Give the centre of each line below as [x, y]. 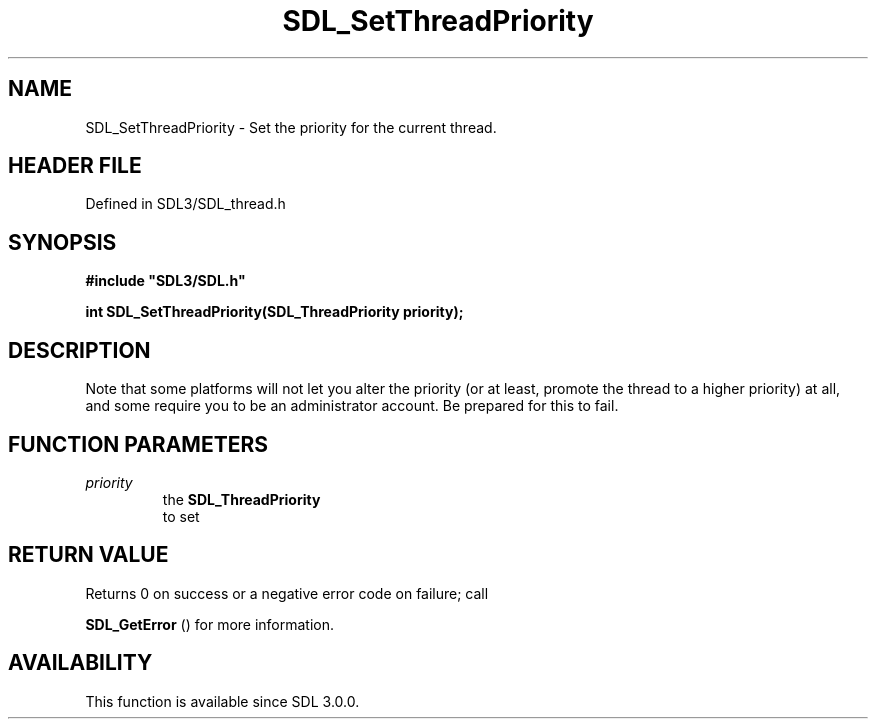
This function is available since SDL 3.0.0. [222, 701]
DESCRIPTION [79, 350]
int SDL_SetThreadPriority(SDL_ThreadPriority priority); [274, 312]
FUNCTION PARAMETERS [138, 444]
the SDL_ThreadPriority [241, 499]
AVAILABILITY [80, 663]
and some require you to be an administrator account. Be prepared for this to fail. [352, 406]
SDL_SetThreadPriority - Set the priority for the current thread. [291, 127]
